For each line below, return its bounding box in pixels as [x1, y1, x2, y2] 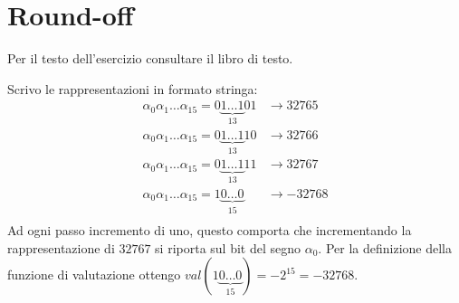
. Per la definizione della [318, 238, 452, 257]
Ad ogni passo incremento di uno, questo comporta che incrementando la [7, 221, 412, 240]
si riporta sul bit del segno [155, 238, 301, 257]
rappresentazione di [7, 238, 115, 257]
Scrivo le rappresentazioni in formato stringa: [7, 79, 258, 98]
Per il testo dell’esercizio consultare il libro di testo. [7, 49, 293, 68]
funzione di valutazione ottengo [7, 265, 181, 284]
